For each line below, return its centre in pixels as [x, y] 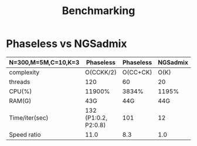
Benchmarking [98, 11]
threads [20, 82]
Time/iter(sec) [29, 117]
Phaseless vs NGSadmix [67, 44]
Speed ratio [25, 134]
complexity [24, 72]
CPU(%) [21, 91]
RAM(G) [20, 101]
